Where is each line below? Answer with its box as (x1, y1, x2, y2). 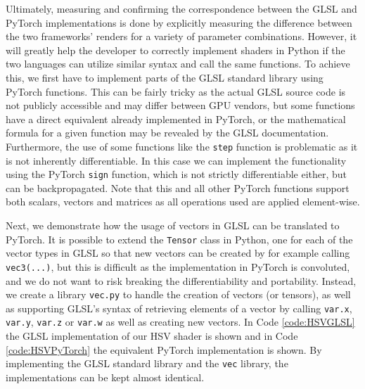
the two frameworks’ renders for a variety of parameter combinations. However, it (6, 29, 357, 44)
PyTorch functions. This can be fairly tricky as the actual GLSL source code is (6, 84, 346, 98)
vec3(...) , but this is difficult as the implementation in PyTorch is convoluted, (6, 259, 350, 274)
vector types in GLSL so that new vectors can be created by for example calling (6, 245, 350, 260)
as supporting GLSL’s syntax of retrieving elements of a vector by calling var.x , (6, 300, 352, 315)
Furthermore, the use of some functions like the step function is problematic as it (6, 139, 358, 153)
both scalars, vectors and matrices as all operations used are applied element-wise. (6, 194, 360, 209)
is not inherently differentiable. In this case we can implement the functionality (6, 153, 347, 167)
